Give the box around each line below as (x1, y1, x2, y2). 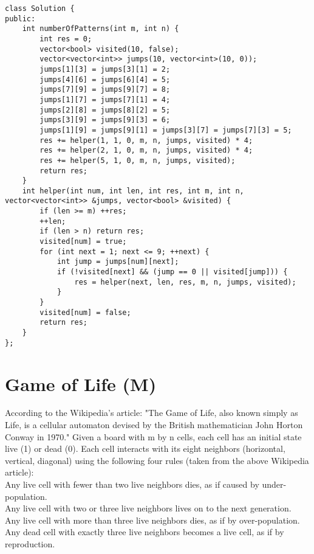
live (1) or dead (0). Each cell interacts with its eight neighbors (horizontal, (5, 442, 285, 455)
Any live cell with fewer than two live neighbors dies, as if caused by (5, 478, 259, 490)
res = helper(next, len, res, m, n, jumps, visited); (74, 277, 296, 286)
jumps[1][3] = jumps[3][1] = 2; (39, 64, 171, 74)
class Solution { (5, 4, 75, 13)
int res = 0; (39, 34, 92, 43)
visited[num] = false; (39, 308, 131, 317)
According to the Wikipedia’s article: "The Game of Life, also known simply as (5, 406, 298, 419)
